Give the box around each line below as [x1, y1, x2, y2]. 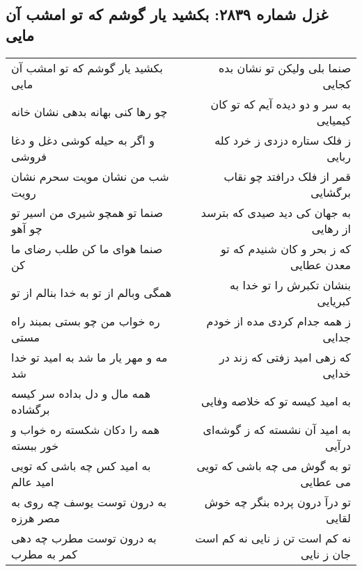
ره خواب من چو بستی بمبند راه [11, 312, 160, 329]
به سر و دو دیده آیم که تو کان [210, 95, 351, 112]
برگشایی [310, 184, 351, 200]
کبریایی [317, 292, 351, 309]
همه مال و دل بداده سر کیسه [11, 385, 151, 401]
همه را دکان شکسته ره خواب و [11, 421, 160, 437]
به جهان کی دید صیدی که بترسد [200, 204, 351, 220]
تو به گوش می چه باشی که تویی [196, 457, 351, 474]
